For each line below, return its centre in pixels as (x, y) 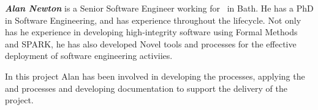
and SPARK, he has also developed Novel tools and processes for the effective (151, 43)
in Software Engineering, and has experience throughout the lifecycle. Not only (153, 20)
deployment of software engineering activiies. (89, 56)
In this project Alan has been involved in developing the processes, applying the (155, 76)
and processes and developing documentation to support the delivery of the (146, 88)
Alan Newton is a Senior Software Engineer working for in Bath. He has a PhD (159, 8)
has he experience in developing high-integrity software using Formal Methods (151, 32)
